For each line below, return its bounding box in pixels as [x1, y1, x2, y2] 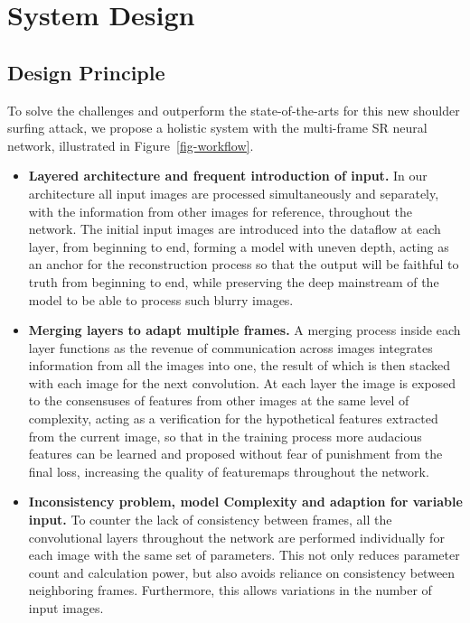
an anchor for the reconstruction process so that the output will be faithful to [28, 255, 459, 274]
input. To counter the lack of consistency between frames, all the [28, 510, 392, 529]
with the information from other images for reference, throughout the [28, 201, 413, 220]
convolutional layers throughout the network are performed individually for [28, 527, 445, 546]
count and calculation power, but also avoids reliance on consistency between [28, 563, 456, 581]
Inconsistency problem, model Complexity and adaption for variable [28, 492, 463, 511]
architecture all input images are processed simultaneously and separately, [28, 183, 439, 202]
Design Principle [7, 58, 165, 86]
